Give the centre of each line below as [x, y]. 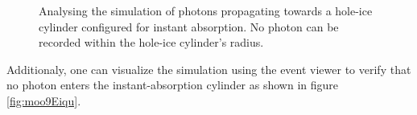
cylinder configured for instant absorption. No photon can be [189, 26]
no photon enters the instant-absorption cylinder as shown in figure [173, 85]
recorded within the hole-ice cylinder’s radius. [151, 42]
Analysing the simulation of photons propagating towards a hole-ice [206, 10]
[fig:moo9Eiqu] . [44, 100]
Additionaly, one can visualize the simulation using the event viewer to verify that [209, 69]
